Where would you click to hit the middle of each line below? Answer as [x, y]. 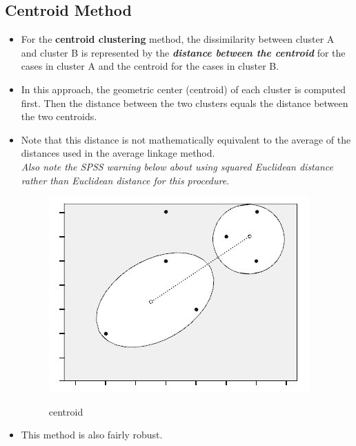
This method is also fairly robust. [92, 435]
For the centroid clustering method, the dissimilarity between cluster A [178, 39]
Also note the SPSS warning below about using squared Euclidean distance [177, 166]
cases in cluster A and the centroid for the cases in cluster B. [150, 66]
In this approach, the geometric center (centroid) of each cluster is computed [183, 89]
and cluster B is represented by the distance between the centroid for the [183, 52]
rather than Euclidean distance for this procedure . [125, 180]
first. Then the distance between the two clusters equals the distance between [185, 103]
